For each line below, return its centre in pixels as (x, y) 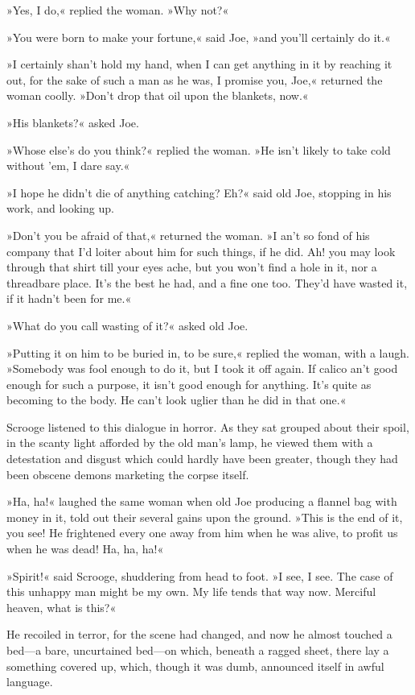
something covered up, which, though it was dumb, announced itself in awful (195, 666)
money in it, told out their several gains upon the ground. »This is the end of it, (205, 517)
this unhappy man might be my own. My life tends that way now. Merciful (191, 592)
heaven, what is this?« (62, 607)
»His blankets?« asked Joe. (73, 122)
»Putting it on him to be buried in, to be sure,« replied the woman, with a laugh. (208, 352)
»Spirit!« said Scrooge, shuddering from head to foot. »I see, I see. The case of (200, 575)
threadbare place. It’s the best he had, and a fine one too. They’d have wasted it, (207, 282)
